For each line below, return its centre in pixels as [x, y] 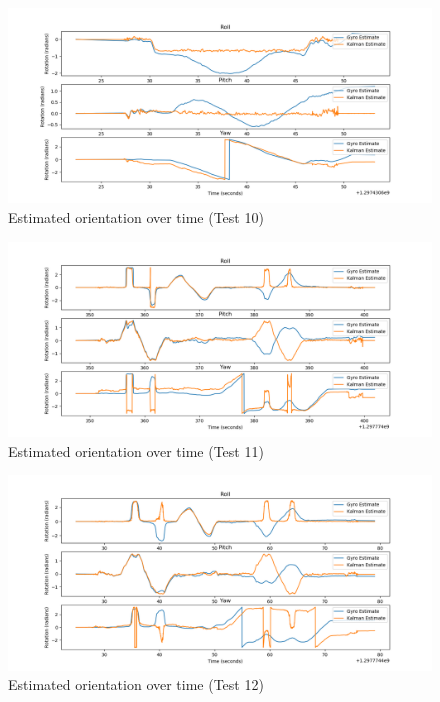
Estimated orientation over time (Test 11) [136, 450]
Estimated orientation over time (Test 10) [136, 217]
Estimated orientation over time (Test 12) [136, 684]
